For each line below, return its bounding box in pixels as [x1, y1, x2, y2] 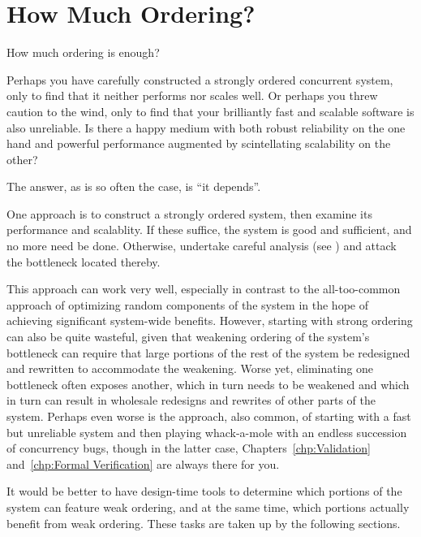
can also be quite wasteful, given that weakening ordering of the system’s [6, 328, 370, 345]
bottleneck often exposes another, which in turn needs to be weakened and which [6, 375, 410, 392]
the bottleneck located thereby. [6, 253, 161, 270]
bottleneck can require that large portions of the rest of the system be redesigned [6, 344, 410, 361]
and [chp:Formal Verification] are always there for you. [6, 455, 280, 472]
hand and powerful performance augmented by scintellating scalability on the [6, 135, 391, 152]
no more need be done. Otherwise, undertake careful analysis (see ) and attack [6, 237, 397, 254]
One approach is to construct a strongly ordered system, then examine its [6, 205, 372, 222]
